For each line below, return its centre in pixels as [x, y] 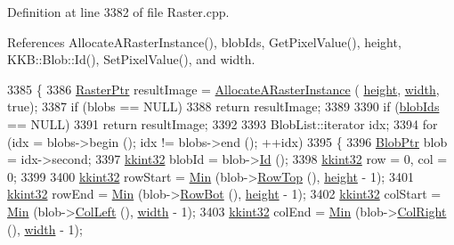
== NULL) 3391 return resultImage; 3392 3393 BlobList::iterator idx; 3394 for [223, 123]
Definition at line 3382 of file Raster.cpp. [118, 12]
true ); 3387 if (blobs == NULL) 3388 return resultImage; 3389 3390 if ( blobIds [223, 106]
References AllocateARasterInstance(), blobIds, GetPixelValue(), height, [204, 41]
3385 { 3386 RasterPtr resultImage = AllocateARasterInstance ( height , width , [223, 89]
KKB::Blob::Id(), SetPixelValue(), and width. [131, 59]
